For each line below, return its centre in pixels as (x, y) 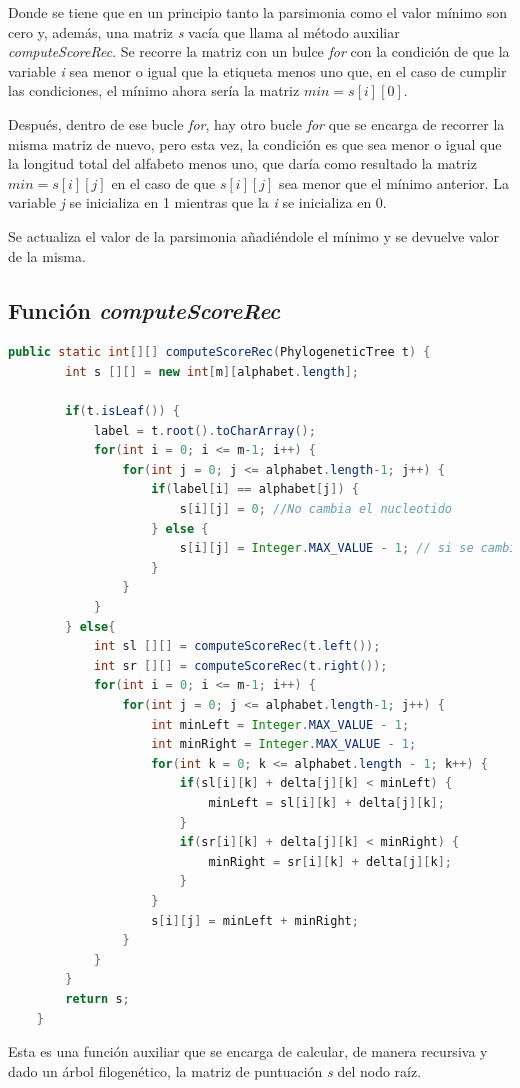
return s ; (97, 998)
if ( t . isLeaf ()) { (122, 411)
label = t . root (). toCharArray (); (204, 430)
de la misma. (47, 255)
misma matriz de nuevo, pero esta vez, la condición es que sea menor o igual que (255, 143)
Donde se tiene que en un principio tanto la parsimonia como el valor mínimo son (258, 12)
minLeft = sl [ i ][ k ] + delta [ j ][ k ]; (326, 802)
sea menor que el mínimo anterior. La (394, 182)
